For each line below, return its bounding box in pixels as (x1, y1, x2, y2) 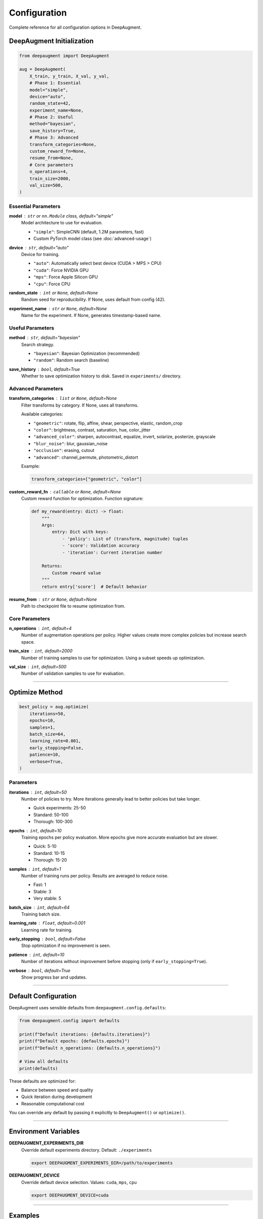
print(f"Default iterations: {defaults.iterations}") (19, 1031, 150, 1037)
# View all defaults (19, 1059, 68, 1064)
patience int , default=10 (9, 951, 65, 958)
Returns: (41, 563, 63, 569)
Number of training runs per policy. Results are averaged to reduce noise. (21, 873, 169, 879)
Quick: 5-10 (33, 844, 57, 849)
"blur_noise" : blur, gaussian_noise (33, 440, 108, 446)
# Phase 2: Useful (29, 115, 74, 120)
